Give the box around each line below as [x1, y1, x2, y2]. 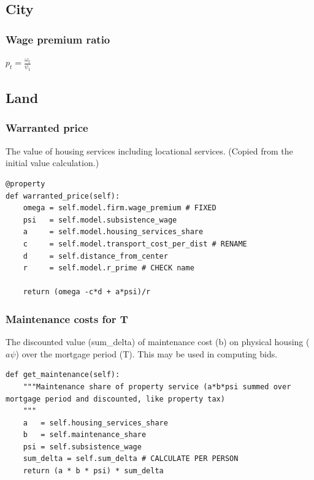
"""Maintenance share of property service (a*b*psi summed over [23, 382, 291, 391]
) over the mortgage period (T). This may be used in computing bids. [15, 347, 278, 360]
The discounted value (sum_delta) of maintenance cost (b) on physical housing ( [6, 335, 310, 348]
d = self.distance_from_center [23, 251, 168, 261]
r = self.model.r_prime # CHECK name [23, 264, 194, 273]
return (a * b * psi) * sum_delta [23, 467, 164, 476]
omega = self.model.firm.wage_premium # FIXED [23, 204, 216, 213]
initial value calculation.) [6, 156, 99, 169]
